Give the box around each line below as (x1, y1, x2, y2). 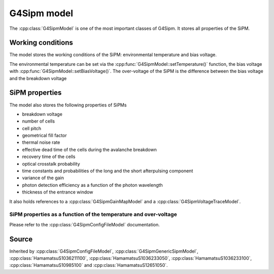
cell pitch (22, 125, 42, 131)
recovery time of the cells (22, 153, 76, 160)
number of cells (22, 118, 55, 124)
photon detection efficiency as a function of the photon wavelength (22, 182, 163, 188)
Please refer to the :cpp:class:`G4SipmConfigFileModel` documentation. (9, 221, 160, 227)
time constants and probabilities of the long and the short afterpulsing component (22, 168, 193, 174)
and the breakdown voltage (9, 75, 67, 81)
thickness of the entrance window (22, 189, 93, 195)
